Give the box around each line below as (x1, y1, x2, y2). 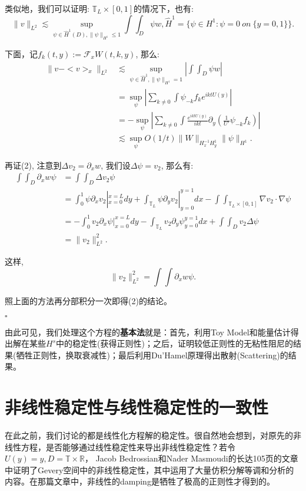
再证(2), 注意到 (5, 159, 62, 171)
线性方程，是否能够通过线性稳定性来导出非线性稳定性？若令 (5, 440, 235, 453)
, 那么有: (161, 159, 194, 171)
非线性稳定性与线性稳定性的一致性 (5, 395, 269, 419)
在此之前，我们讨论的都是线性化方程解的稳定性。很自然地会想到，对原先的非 (5, 429, 301, 441)
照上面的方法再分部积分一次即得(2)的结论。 (5, 294, 172, 307)
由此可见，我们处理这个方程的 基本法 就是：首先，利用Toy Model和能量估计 (5, 325, 291, 338)
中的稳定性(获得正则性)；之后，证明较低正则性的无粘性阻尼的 (56, 337, 293, 350)
